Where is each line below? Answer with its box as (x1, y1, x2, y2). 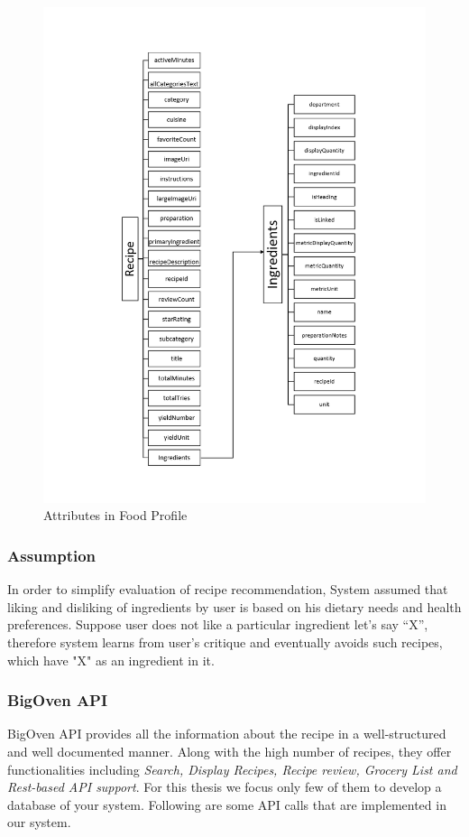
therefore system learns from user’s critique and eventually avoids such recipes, (7, 633, 443, 652)
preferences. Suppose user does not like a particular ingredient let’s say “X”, (7, 615, 428, 634)
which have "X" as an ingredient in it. (7, 650, 215, 669)
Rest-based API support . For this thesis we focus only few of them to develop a (7, 777, 442, 796)
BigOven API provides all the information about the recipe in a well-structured (7, 724, 446, 743)
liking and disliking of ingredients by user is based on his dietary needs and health (7, 597, 462, 616)
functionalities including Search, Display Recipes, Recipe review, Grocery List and (7, 759, 457, 778)
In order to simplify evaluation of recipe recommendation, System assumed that (7, 580, 448, 599)
